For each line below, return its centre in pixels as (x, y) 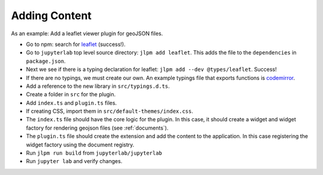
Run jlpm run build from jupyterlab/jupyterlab (94, 153)
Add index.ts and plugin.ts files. (71, 103)
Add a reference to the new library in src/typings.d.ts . (98, 86)
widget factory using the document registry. (80, 145)
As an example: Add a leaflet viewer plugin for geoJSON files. (87, 33)
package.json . (46, 61)
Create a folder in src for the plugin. (71, 94)
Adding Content (51, 16)
